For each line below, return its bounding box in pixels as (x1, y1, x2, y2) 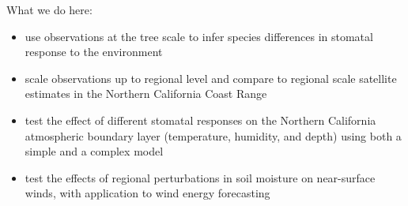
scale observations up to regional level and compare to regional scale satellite (25, 69, 397, 86)
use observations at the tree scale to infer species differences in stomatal (25, 28, 373, 44)
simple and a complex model (25, 143, 164, 159)
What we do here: (6, 2, 93, 17)
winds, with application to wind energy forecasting (25, 185, 270, 201)
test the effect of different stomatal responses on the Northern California (25, 111, 376, 128)
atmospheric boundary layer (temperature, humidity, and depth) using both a (25, 127, 402, 144)
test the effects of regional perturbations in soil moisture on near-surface (25, 169, 376, 185)
